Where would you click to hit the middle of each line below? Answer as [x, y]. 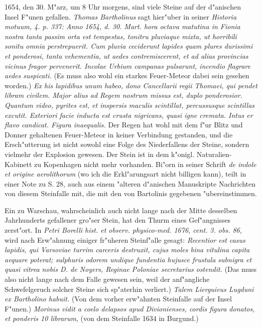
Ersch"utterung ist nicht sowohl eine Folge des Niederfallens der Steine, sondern [127, 144]
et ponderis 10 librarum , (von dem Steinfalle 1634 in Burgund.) [102, 318]
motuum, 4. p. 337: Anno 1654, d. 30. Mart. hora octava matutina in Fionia [122, 26]
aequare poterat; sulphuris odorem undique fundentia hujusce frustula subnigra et [128, 259]
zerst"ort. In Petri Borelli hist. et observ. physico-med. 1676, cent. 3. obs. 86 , [123, 230]
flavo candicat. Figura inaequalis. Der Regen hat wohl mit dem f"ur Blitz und [124, 125]
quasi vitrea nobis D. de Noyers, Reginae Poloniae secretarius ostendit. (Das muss [131, 269]
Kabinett [18, 164]
